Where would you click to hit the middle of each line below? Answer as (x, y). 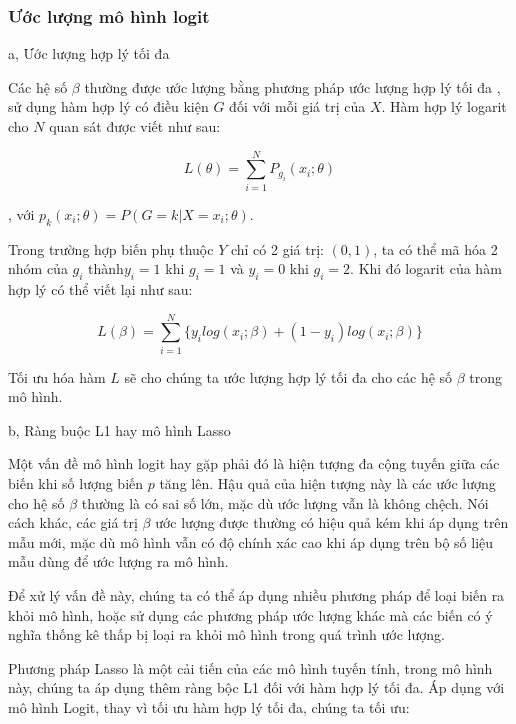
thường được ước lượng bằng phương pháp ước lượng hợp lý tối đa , (292, 86)
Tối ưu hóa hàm (57, 376)
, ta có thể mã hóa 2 (435, 248)
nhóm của (38, 268)
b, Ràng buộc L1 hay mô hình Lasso (119, 429)
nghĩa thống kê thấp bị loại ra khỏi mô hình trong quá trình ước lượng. (226, 634)
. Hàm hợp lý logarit (444, 106)
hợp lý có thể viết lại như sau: (100, 288)
